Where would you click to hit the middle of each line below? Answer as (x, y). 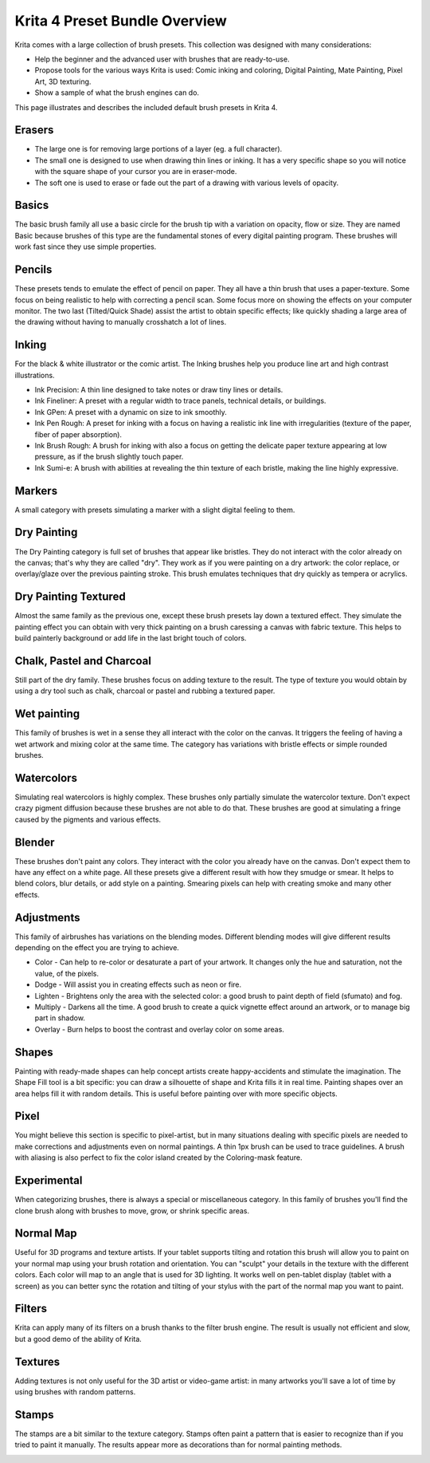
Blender (35, 842)
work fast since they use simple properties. (86, 246)
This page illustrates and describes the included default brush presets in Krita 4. (146, 107)
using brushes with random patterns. (75, 1392)
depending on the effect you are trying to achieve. (97, 948)
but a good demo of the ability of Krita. (78, 1339)
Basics (32, 205)
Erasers (34, 130)
